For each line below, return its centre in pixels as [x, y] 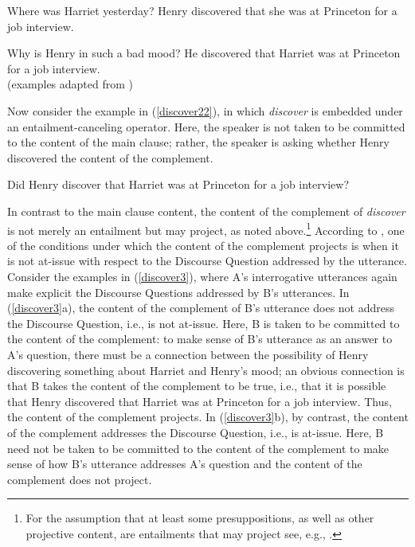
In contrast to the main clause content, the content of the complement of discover [206, 211]
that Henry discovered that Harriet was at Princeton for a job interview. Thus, [200, 401]
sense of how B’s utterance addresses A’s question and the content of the [185, 464]
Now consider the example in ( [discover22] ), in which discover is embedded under [205, 110]
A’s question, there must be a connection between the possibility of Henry [188, 354]
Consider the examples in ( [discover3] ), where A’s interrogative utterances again [202, 276]
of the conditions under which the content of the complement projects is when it [203, 245]
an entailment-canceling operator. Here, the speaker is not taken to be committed [206, 126]
